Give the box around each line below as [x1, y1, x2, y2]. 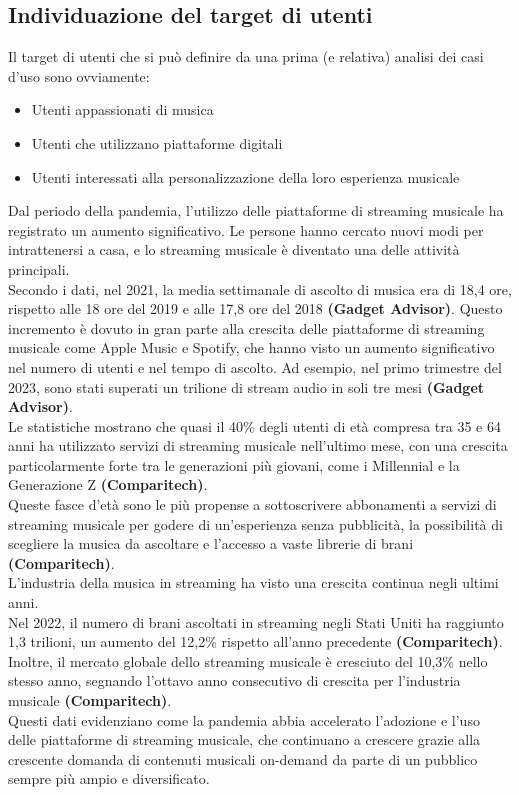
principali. [8, 258, 70, 279]
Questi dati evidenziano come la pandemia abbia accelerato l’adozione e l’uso [8, 709, 480, 730]
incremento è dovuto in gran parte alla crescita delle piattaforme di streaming [8, 317, 485, 338]
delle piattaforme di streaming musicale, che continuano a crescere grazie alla [8, 729, 481, 750]
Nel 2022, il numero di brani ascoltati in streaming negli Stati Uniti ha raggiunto [8, 611, 504, 632]
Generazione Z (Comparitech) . [8, 474, 208, 495]
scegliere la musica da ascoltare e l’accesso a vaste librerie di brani [8, 533, 414, 554]
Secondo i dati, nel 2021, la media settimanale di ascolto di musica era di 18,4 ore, [8, 278, 512, 299]
